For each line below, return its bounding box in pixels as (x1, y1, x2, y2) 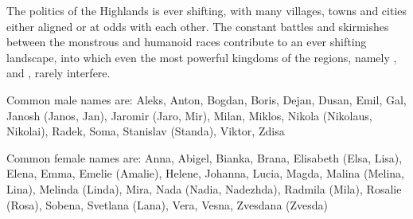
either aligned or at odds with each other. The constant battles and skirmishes (6, 18, 389, 34)
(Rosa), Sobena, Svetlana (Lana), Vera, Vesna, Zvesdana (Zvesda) (6, 196, 329, 213)
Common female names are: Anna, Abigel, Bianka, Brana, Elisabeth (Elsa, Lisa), (6, 149, 403, 166)
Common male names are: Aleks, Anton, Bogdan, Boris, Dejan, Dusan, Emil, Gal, (6, 91, 407, 108)
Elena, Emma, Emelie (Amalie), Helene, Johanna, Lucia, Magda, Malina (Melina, (6, 165, 404, 182)
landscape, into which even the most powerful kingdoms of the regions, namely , (6, 49, 397, 65)
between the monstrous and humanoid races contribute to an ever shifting (6, 33, 367, 50)
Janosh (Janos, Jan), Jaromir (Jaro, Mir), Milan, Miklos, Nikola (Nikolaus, (6, 107, 372, 123)
